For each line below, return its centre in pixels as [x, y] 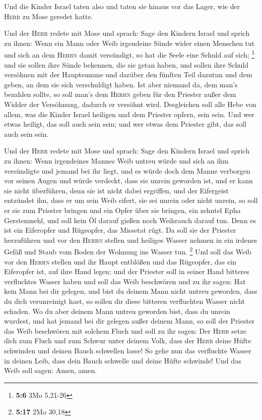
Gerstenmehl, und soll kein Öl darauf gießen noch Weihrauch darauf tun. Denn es [130, 220]
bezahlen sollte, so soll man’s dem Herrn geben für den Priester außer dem [120, 94]
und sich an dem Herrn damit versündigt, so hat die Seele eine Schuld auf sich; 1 [129, 54]
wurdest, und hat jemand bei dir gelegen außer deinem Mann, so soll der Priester [129, 321]
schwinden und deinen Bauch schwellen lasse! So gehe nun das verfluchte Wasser [128, 350]
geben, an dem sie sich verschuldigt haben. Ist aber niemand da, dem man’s [121, 84]
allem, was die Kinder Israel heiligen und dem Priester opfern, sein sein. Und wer [129, 114]
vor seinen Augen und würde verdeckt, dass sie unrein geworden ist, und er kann [128, 180]
